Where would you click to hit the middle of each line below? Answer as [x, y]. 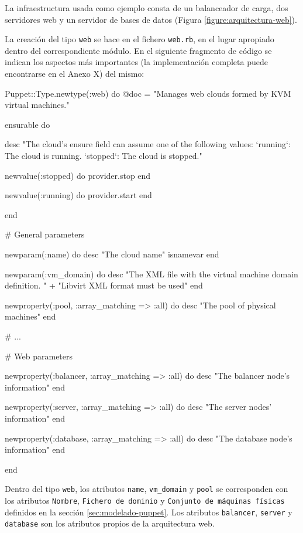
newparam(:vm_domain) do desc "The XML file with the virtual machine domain [151, 274]
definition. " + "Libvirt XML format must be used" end [104, 285]
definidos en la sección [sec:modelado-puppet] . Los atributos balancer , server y [149, 512]
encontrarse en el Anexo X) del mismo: [75, 74]
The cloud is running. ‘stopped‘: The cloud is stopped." [104, 155]
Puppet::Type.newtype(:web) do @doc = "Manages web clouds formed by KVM [148, 93]
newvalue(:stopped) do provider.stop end [78, 175]
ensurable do [27, 124]
